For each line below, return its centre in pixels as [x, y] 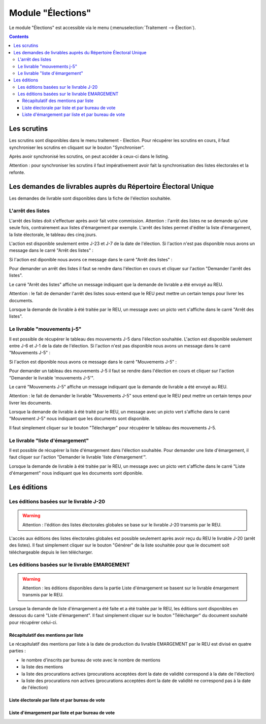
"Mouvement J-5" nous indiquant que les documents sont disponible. [80, 418]
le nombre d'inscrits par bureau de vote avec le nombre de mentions [91, 660]
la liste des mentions [42, 667]
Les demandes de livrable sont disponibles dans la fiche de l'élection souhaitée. [90, 198]
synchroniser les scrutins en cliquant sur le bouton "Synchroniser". [77, 147]
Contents [19, 36]
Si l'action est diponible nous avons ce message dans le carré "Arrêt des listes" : [91, 259]
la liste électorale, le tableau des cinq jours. [53, 235]
